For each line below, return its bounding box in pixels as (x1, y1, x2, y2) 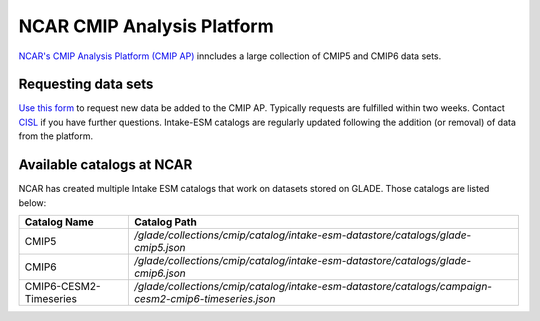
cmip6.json (133, 266, 187, 280)
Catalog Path (133, 215, 197, 229)
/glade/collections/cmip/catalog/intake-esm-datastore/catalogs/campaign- (133, 279, 492, 293)
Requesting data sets (18, 76, 154, 93)
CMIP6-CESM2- (24, 279, 101, 293)
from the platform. (18, 130, 94, 142)
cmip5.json (133, 240, 186, 254)
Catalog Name (24, 215, 94, 229)
